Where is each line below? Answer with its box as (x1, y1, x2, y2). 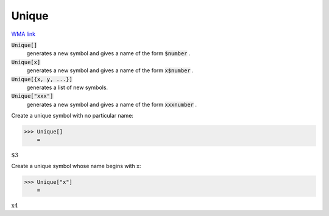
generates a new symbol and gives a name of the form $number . (26, 50, 191, 57)
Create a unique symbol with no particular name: (11, 112, 134, 120)
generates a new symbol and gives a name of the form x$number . (26, 67, 194, 74)
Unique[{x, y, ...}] (11, 76, 73, 83)
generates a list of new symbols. (26, 84, 108, 91)
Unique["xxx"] (11, 93, 54, 100)
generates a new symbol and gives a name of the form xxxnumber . (26, 101, 197, 108)
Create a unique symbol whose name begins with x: (11, 163, 141, 170)
